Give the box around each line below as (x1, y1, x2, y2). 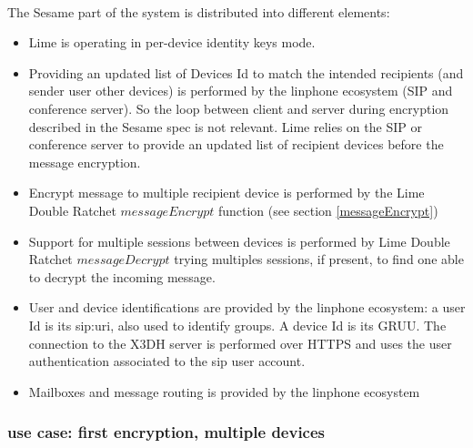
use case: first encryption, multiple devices (7, 421, 326, 443)
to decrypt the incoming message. (28, 267, 216, 286)
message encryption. (28, 152, 141, 171)
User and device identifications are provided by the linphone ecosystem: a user (28, 298, 466, 317)
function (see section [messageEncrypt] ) (217, 200, 438, 219)
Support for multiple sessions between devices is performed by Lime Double (28, 231, 450, 250)
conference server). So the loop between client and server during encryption (28, 98, 449, 117)
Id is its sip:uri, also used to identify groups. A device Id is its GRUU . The (28, 315, 447, 334)
